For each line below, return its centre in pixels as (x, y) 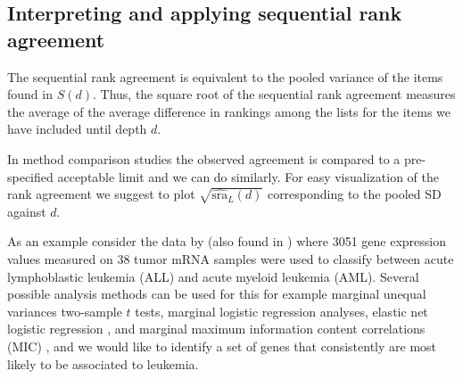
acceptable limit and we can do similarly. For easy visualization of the (248, 176)
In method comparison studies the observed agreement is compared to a (204, 158)
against (27, 211)
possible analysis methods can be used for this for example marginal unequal (217, 294)
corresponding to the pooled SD (354, 194)
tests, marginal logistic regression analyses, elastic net (281, 311)
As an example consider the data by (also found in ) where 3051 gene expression (227, 241)
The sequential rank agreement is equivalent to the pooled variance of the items (225, 76)
